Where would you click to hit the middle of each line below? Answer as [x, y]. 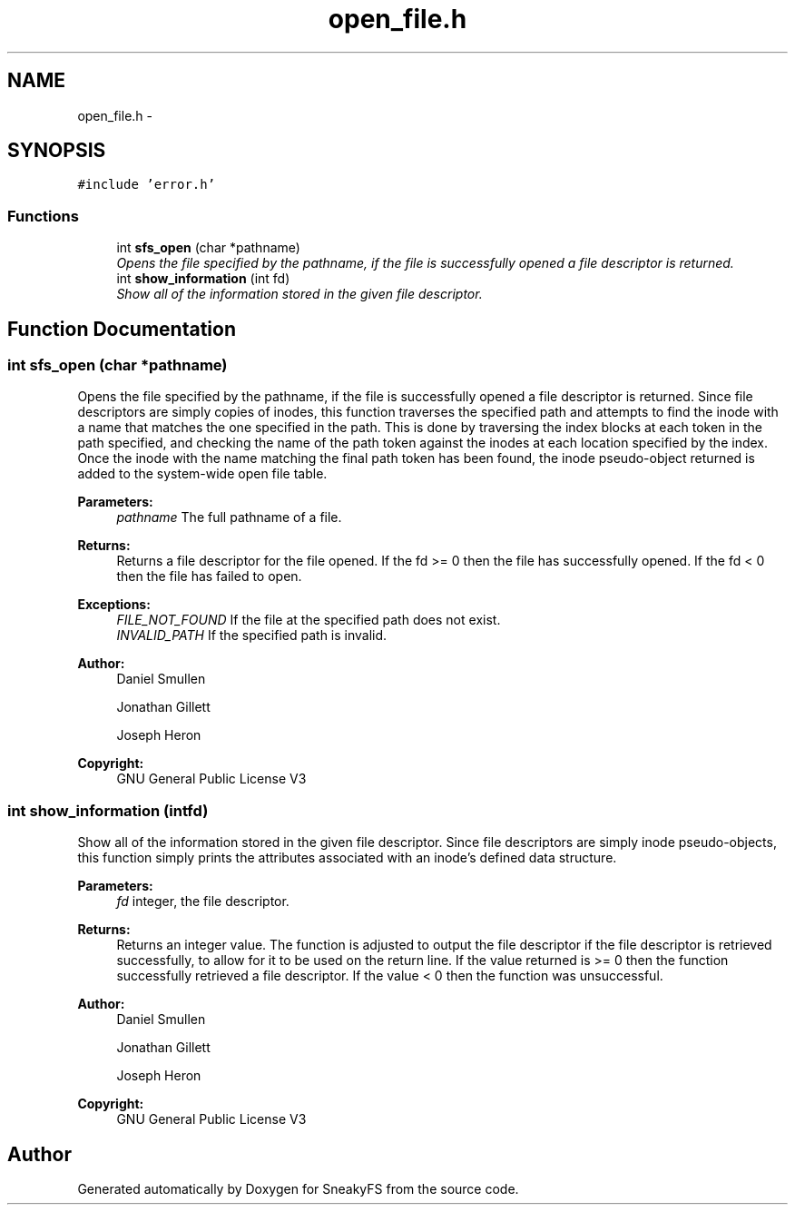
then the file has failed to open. [209, 576]
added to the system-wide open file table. [202, 474]
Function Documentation [122, 329]
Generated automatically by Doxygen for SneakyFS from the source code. [298, 1189]
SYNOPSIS [57, 151]
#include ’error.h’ [147, 185]
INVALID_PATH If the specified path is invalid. [252, 636]
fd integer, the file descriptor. [203, 902]
